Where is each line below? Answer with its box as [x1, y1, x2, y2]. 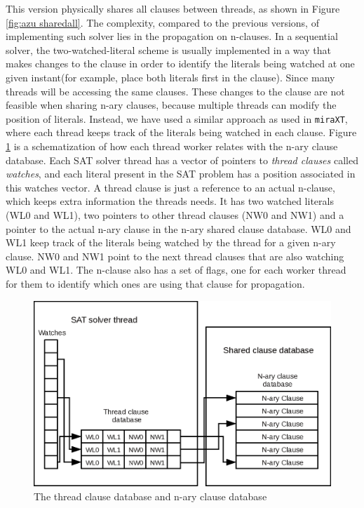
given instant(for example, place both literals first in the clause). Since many [6, 69, 335, 84]
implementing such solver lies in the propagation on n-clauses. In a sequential [6, 29, 338, 44]
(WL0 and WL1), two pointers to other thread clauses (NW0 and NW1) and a [6, 207, 344, 222]
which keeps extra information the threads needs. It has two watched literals [6, 194, 334, 208]
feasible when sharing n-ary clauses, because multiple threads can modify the [6, 98, 337, 112]
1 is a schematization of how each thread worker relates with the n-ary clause [6, 139, 338, 153]
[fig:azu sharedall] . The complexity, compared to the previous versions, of [6, 15, 319, 29]
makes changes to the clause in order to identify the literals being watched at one [6, 56, 355, 71]
